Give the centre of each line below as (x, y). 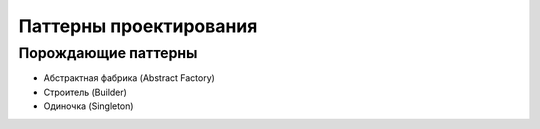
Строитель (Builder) (85, 92)
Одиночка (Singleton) (88, 106)
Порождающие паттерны (108, 53)
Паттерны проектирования (138, 26)
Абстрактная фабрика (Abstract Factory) (129, 78)
